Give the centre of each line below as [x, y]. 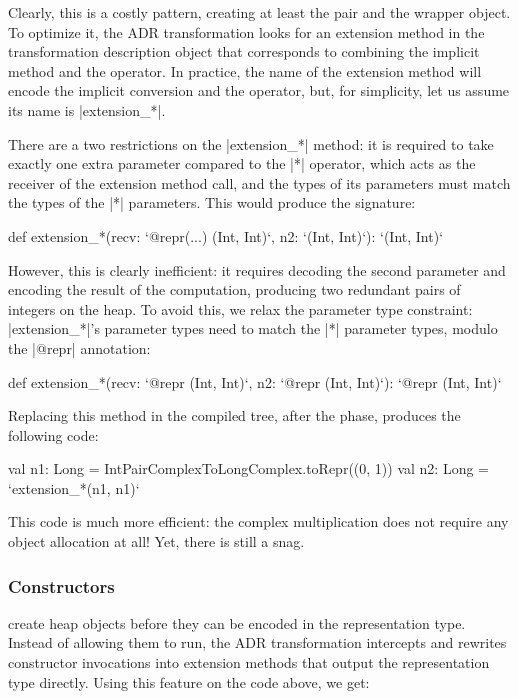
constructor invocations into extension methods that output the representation [249, 662]
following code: [53, 434]
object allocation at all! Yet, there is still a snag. [156, 541]
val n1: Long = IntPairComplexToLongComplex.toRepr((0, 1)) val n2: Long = [248, 468]
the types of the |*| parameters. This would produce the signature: [212, 202]
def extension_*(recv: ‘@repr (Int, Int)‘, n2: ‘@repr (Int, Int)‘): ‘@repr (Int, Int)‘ [255, 381]
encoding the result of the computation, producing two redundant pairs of [234, 289]
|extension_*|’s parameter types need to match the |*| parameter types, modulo [253, 328]
